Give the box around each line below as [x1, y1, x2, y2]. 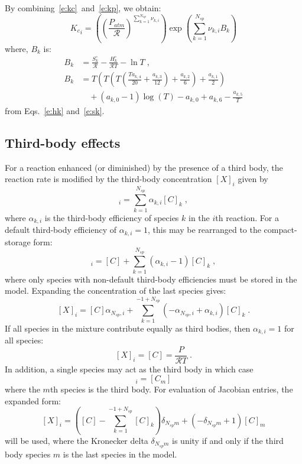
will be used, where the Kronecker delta [5, 434, 148, 446]
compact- [264, 223, 297, 236]
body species [5, 447, 51, 460]
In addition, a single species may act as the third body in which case [5, 362, 254, 375]
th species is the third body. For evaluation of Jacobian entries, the [50, 383, 293, 395]
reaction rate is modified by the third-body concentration [5, 173, 212, 185]
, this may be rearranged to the [148, 223, 261, 236]
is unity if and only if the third [172, 434, 284, 446]
